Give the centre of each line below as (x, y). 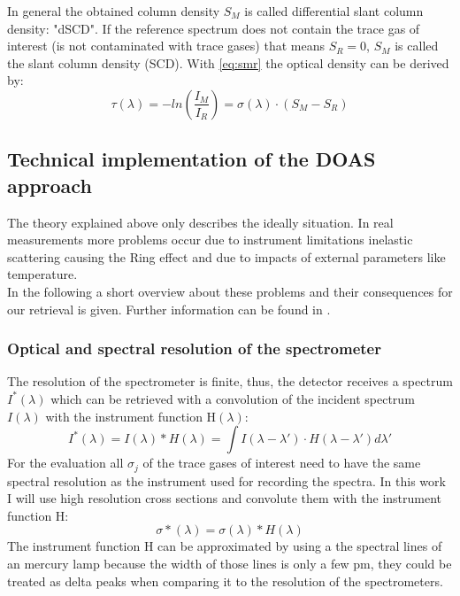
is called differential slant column (334, 11)
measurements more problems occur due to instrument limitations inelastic (210, 240)
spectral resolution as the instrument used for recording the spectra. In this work (226, 480)
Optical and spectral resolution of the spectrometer (194, 348)
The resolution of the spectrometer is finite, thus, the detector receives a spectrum (230, 381)
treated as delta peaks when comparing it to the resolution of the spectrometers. (225, 581)
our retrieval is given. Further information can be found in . (169, 309)
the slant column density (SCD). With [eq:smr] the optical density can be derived (228, 62)
